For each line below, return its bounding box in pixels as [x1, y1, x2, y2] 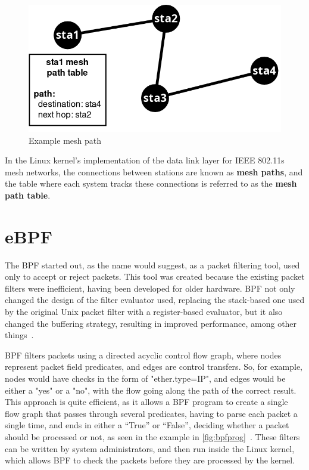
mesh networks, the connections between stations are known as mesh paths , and [5, 165, 303, 178]
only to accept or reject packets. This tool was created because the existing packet [5, 270, 305, 283]
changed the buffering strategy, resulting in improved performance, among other [5, 317, 297, 329]
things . [5, 329, 34, 341]
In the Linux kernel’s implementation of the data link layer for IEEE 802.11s [5, 154, 285, 166]
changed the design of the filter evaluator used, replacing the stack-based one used [5, 293, 305, 306]
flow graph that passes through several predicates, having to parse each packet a [5, 407, 298, 419]
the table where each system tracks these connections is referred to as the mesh [5, 177, 297, 190]
